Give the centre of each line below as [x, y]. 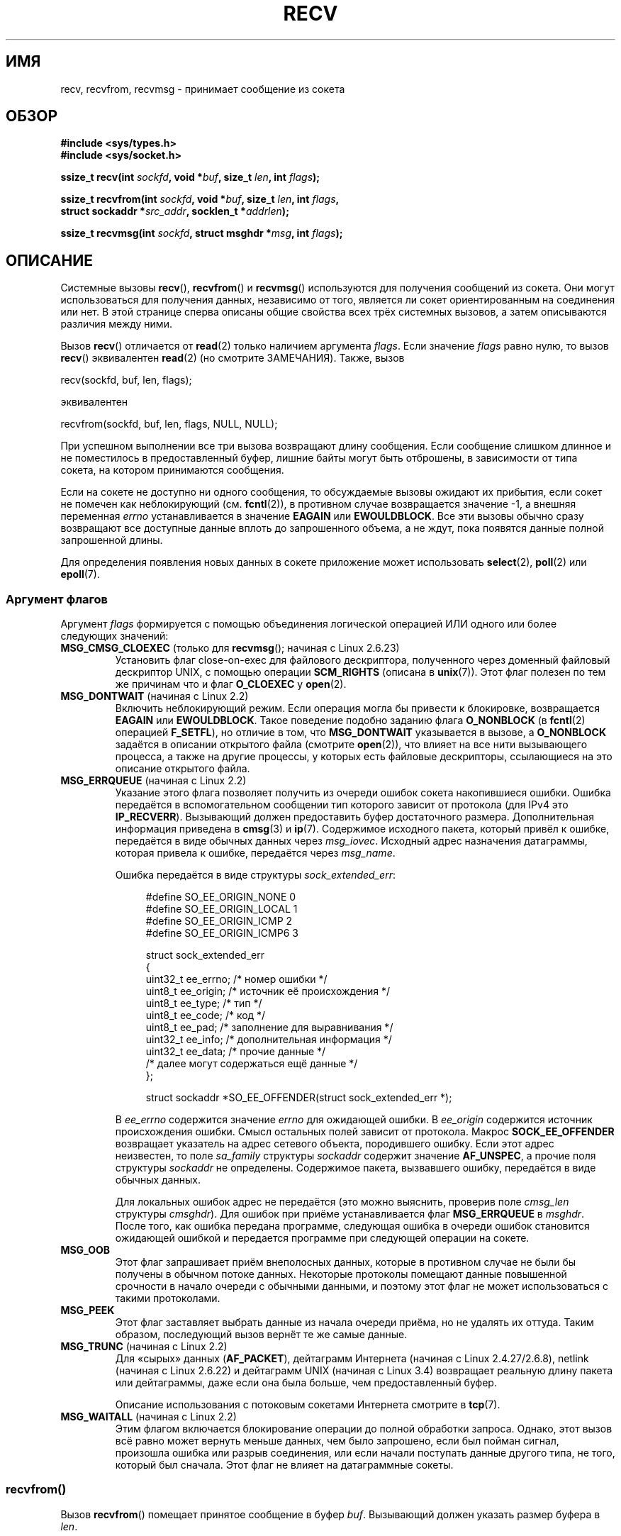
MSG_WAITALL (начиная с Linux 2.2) [149, 1417]
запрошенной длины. [112, 540]
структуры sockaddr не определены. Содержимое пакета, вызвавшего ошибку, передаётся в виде [356, 1168]
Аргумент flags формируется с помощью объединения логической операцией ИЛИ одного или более [309, 624]
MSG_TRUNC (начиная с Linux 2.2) [144, 1347]
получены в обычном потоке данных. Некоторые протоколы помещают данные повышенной [341, 1274]
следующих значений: [114, 636]
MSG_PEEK [88, 1310]
